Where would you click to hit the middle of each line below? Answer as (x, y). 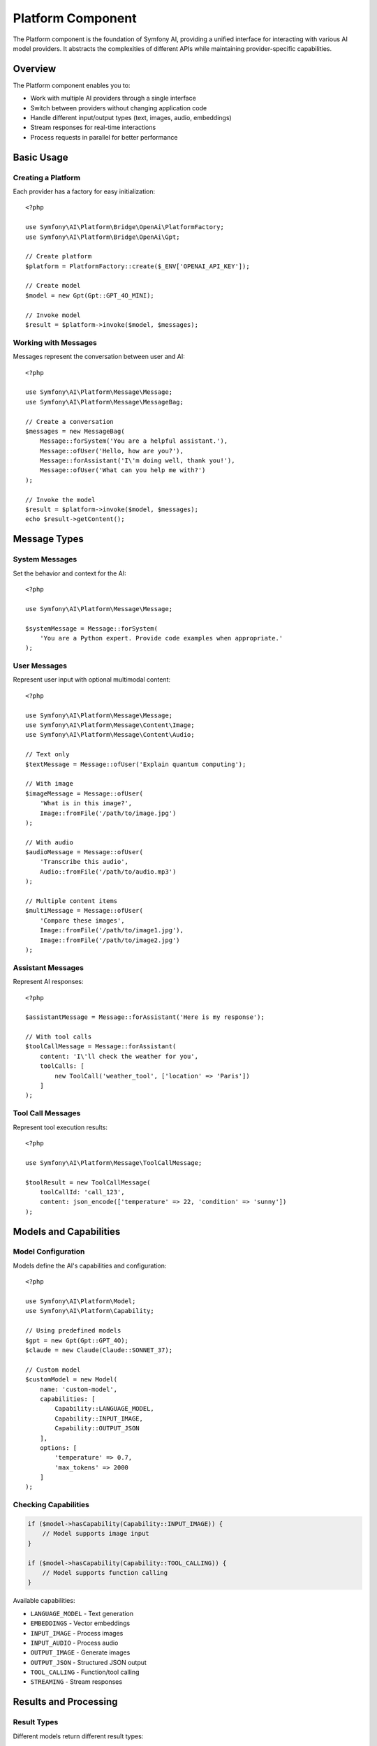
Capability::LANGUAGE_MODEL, (105, 1409)
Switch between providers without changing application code (119, 108)
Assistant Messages (48, 967)
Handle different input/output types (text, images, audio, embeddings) (131, 118)
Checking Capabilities (51, 1505)
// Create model (53, 286)
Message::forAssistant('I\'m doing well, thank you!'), (137, 461)
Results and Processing (65, 1702)
